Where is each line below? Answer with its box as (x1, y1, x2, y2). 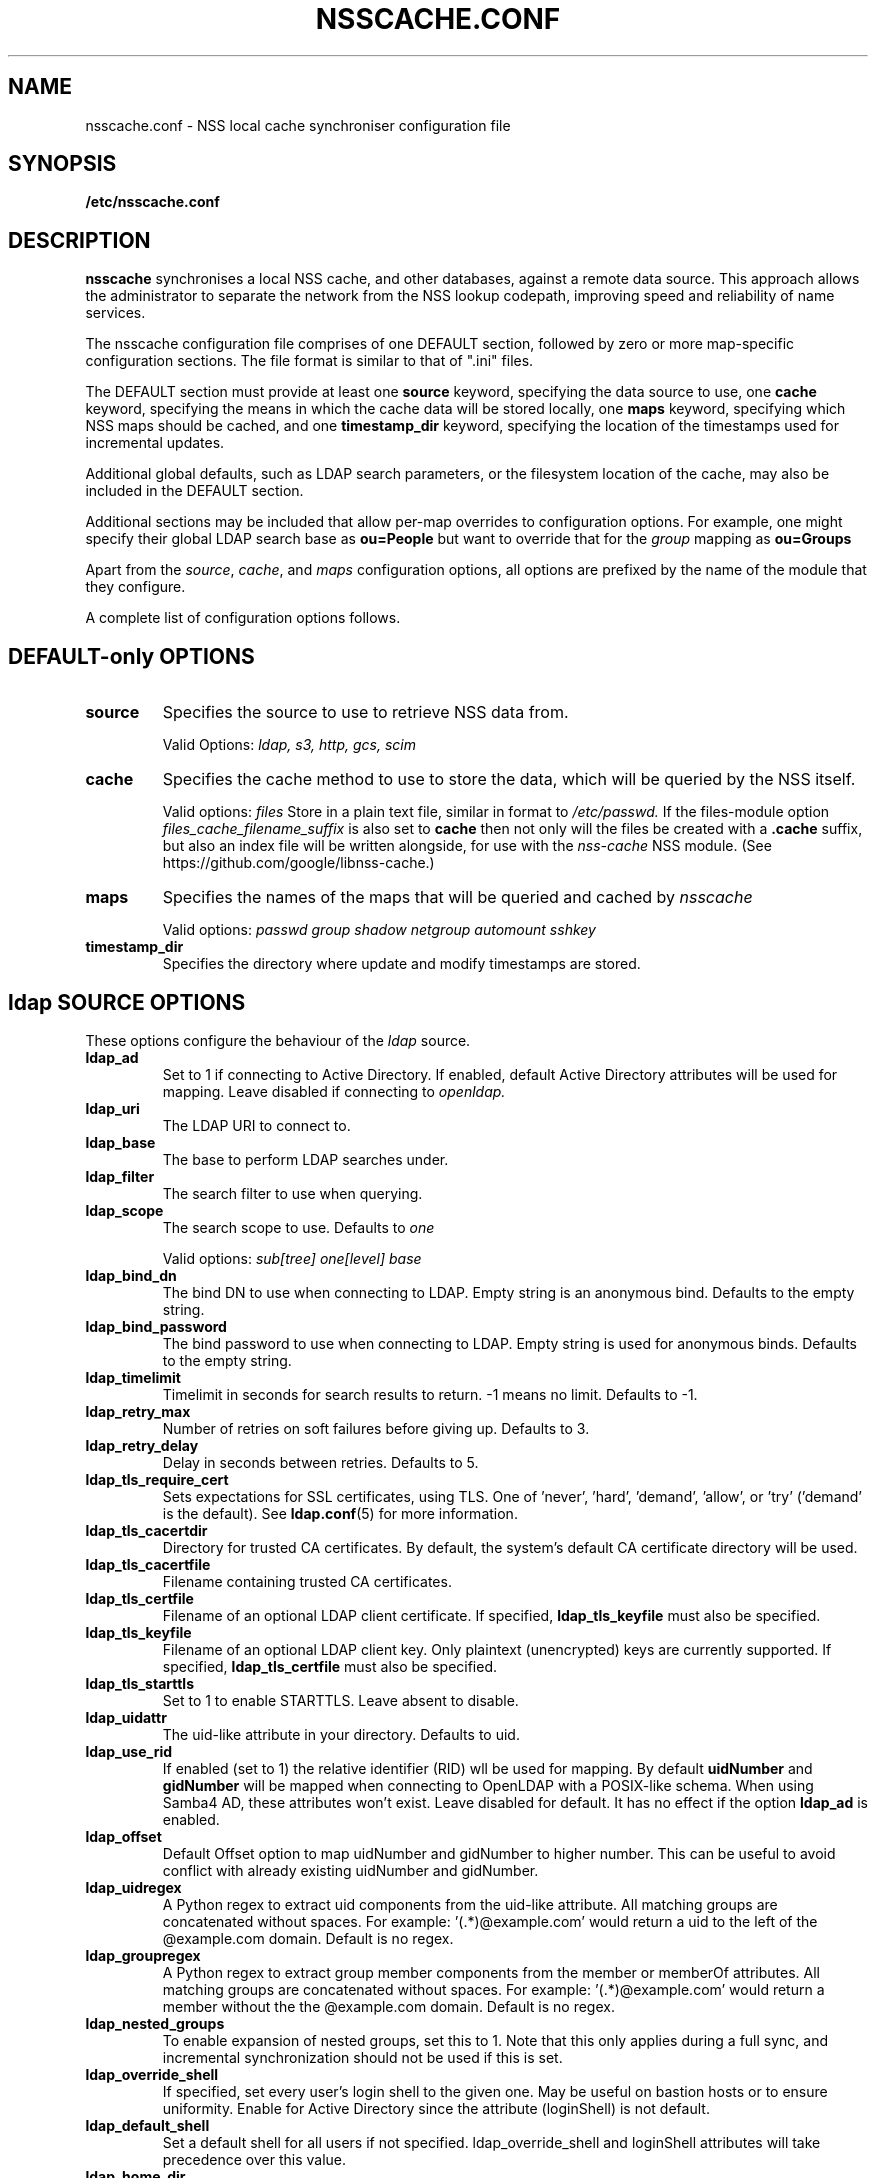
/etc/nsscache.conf (85, 193, 220, 211)
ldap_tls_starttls (85, 1674, 194, 1692)
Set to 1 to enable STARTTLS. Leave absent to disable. (162, 1691, 519, 1709)
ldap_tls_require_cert (85, 1470, 229, 1488)
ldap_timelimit (85, 1368, 181, 1386)
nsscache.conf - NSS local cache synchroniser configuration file (85, 116, 511, 134)
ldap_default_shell (85, 2116, 210, 2134)
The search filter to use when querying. (162, 1184, 423, 1202)
